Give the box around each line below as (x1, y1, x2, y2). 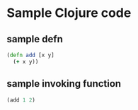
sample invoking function (6, 78, 122, 90)
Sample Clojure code (6, 5, 132, 21)
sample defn (6, 33, 63, 45)
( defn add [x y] (6, 51, 54, 59)
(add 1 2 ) (6, 97, 36, 104)
